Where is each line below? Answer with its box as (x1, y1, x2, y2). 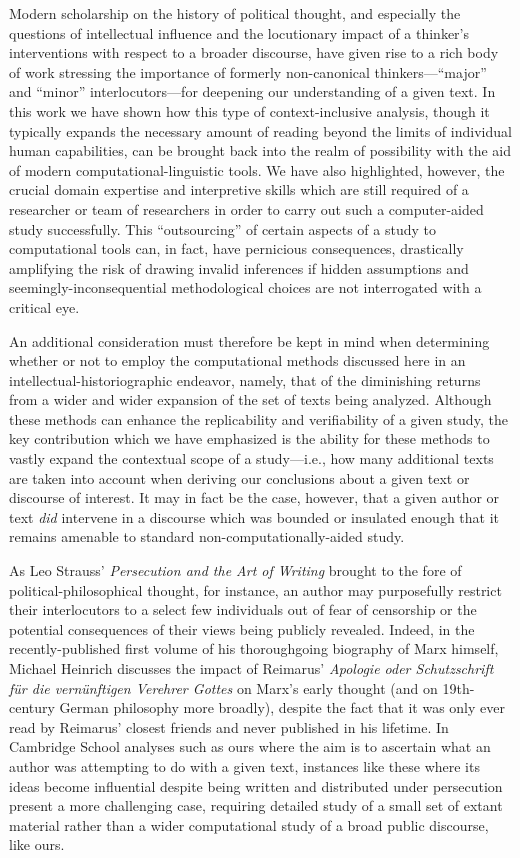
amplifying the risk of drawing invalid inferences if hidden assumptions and (9, 257, 469, 278)
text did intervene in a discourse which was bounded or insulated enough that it (9, 506, 499, 527)
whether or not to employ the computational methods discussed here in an (9, 350, 466, 371)
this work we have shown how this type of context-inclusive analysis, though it (9, 100, 490, 121)
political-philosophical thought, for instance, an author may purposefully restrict (9, 579, 502, 600)
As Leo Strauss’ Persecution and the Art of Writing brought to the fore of (9, 560, 462, 581)
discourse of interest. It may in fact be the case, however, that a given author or (9, 487, 500, 508)
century (9, 697, 55, 718)
